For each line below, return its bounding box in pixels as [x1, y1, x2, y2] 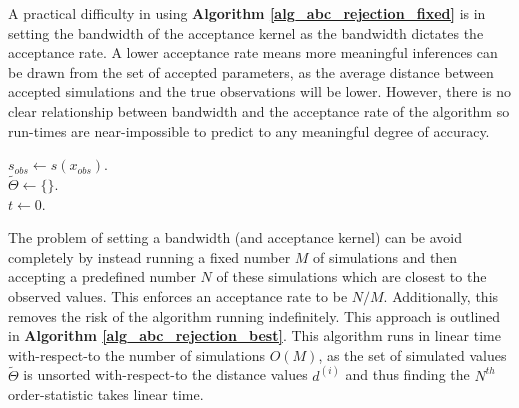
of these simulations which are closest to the [216, 266, 487, 287]
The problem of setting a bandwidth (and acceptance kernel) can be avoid [8, 227, 462, 248]
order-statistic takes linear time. [8, 384, 204, 405]
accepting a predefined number [8, 266, 196, 287]
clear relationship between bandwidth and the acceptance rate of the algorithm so [8, 100, 510, 121]
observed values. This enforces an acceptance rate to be [8, 285, 348, 306]
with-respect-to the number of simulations [8, 344, 265, 365]
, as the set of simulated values [318, 344, 507, 365]
